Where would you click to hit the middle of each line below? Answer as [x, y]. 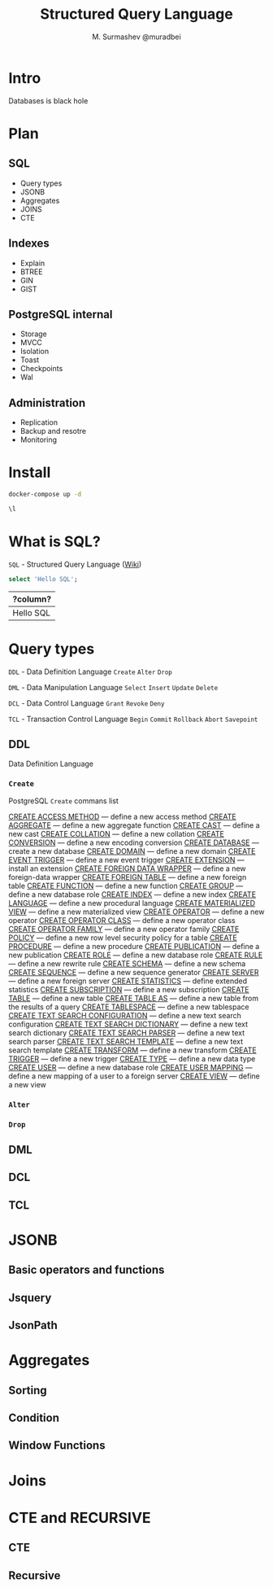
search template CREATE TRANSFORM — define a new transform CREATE [133, 1050]
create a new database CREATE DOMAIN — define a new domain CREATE [132, 851]
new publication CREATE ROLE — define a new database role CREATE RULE [136, 955]
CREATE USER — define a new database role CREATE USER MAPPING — [131, 1067]
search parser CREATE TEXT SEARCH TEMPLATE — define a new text [126, 1041]
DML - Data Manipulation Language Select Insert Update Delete [113, 687]
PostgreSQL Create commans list [64, 801]
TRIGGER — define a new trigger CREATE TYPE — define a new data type [132, 1058]
